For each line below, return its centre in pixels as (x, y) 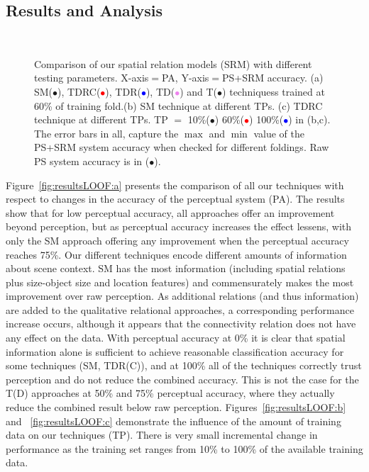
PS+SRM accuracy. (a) (273, 78)
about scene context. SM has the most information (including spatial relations (176, 268)
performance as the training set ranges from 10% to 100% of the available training (184, 448)
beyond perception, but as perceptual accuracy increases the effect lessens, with (179, 226)
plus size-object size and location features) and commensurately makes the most (180, 282)
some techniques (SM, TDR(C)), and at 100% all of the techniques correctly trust (184, 365)
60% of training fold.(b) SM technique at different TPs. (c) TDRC (178, 105)
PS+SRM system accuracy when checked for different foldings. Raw (182, 147)
